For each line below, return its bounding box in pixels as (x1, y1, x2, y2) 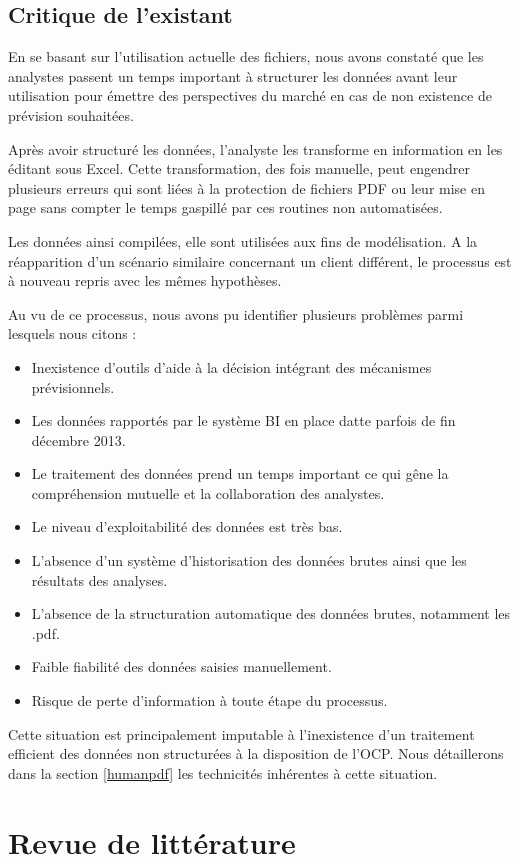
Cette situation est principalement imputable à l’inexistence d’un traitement (8, 723, 475, 744)
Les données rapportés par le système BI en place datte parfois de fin (31, 410, 456, 431)
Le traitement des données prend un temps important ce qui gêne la (31, 463, 449, 484)
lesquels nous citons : (8, 323, 137, 344)
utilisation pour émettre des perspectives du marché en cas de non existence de (8, 85, 492, 106)
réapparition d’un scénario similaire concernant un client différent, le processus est (8, 250, 512, 271)
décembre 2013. (31, 429, 126, 450)
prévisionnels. (31, 376, 115, 397)
